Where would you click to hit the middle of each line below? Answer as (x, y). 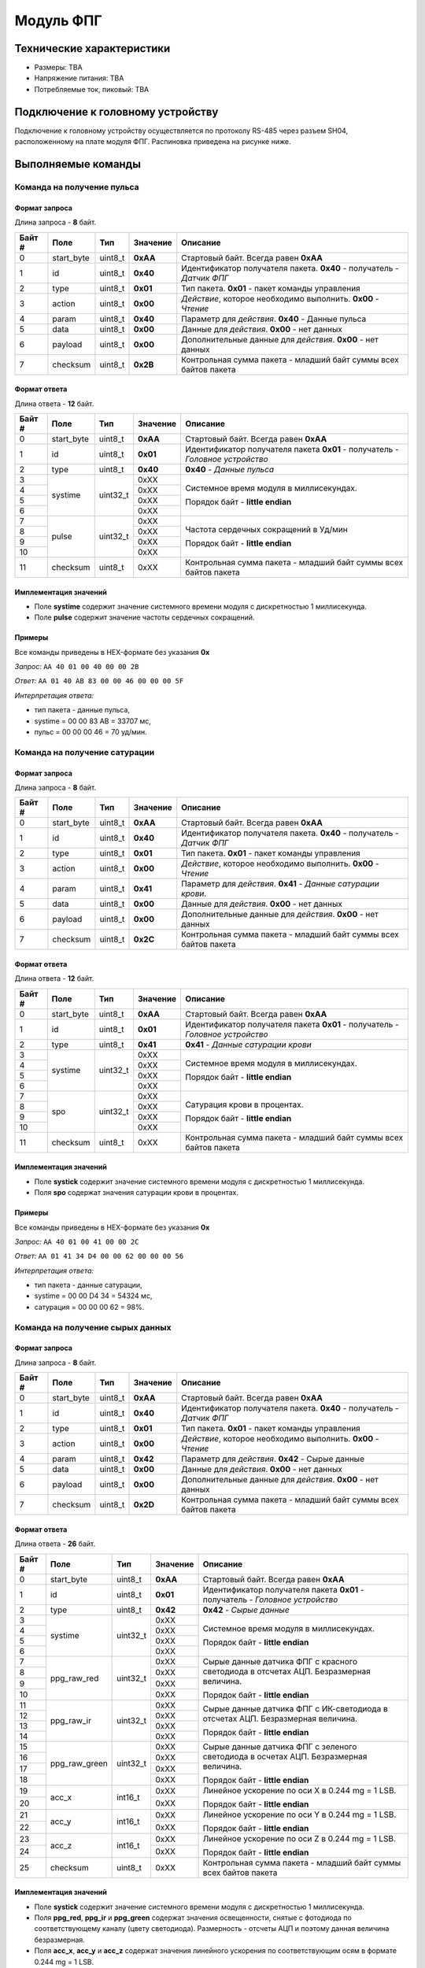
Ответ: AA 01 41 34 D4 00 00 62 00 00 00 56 (99, 1256)
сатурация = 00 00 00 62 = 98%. (89, 1307)
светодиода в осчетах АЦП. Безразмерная (285, 1756)
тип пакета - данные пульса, (82, 710)
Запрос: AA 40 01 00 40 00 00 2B (77, 667)
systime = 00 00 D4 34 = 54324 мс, (93, 1296)
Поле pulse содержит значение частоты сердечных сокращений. (144, 617)
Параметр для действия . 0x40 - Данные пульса (274, 319)
